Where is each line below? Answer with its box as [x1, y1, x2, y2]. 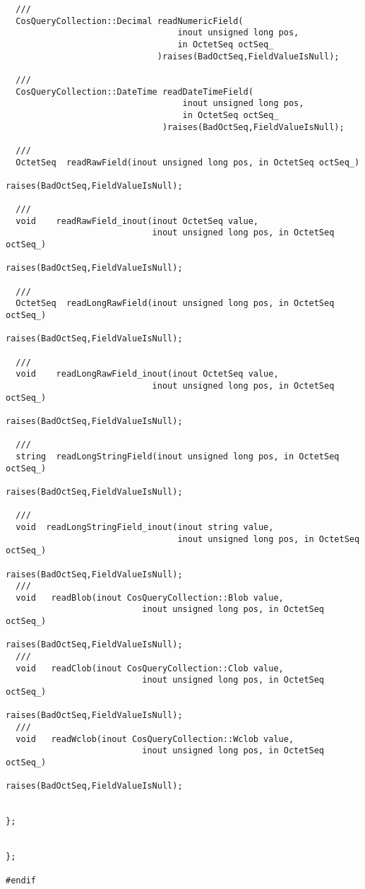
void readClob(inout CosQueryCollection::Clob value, [16, 663, 284, 673]
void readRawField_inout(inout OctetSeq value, [16, 216, 258, 226]
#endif [6, 875, 36, 885]
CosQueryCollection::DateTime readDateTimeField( [16, 86, 253, 97]
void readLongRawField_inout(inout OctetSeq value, [16, 369, 279, 379]
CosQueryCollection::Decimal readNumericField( [16, 16, 244, 26]
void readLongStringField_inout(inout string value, [16, 522, 274, 532]
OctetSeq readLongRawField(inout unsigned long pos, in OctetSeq [16, 298, 335, 309]
